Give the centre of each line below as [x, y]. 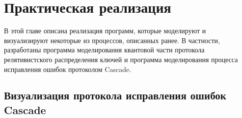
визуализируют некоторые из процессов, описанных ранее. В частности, [112, 40]
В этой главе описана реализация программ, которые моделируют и [105, 31]
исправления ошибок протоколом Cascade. [68, 69]
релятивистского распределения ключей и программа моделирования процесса [121, 59]
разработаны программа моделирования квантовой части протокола [104, 50]
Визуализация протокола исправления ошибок [115, 95]
